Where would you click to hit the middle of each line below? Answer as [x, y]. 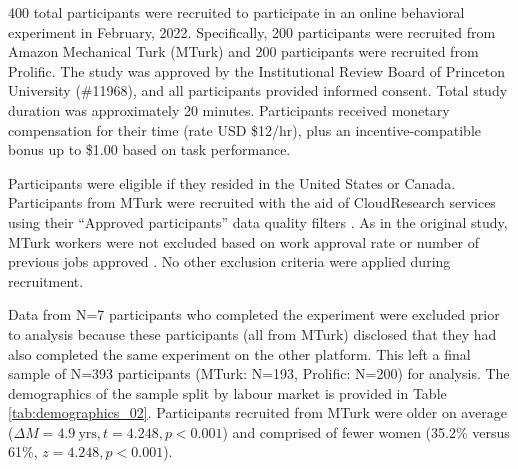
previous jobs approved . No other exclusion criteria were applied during [229, 261]
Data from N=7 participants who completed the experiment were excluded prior [254, 314]
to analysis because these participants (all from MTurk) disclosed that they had [252, 333]
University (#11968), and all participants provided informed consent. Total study [258, 90]
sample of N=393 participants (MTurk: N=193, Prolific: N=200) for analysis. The [259, 373]
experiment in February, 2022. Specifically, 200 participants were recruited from [252, 31]
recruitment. [46, 280]
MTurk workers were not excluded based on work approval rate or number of [244, 241]
